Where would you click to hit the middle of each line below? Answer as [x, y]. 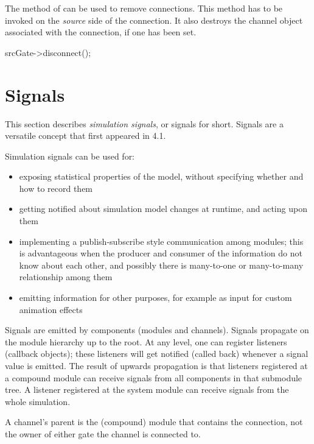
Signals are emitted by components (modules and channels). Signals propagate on [157, 330]
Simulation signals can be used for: [70, 156]
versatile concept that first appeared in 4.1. [85, 136]
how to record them [56, 188]
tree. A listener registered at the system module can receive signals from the [147, 389]
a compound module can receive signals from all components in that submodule [154, 377]
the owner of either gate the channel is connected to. [103, 433]
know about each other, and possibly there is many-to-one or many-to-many [161, 265]
